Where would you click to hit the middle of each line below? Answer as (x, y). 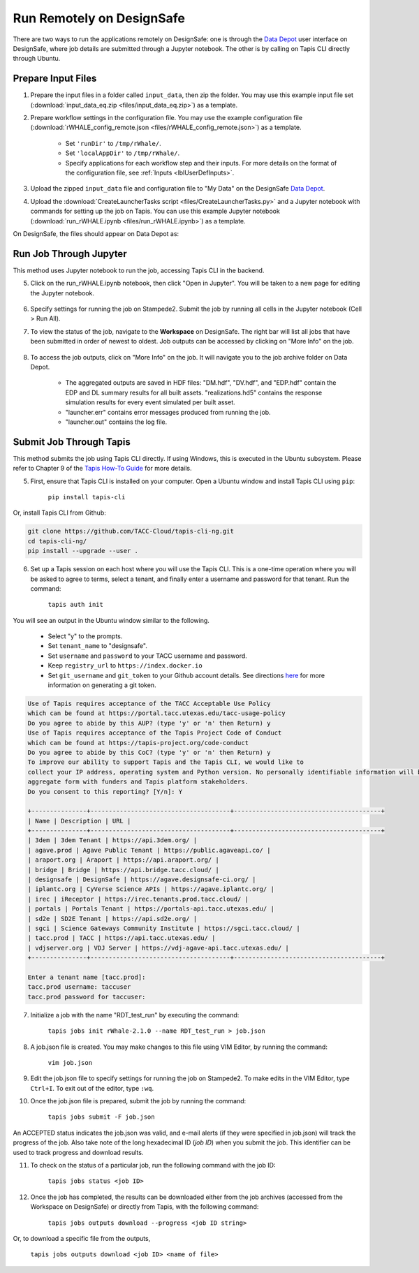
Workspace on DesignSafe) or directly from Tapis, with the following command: (145, 1207)
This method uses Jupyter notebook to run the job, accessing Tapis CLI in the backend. (139, 270)
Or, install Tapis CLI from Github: (59, 513)
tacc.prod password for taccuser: (87, 996)
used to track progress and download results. (78, 1152)
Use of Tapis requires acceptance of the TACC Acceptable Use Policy (149, 704)
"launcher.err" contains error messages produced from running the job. (168, 412)
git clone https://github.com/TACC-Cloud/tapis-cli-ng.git (131, 531)
